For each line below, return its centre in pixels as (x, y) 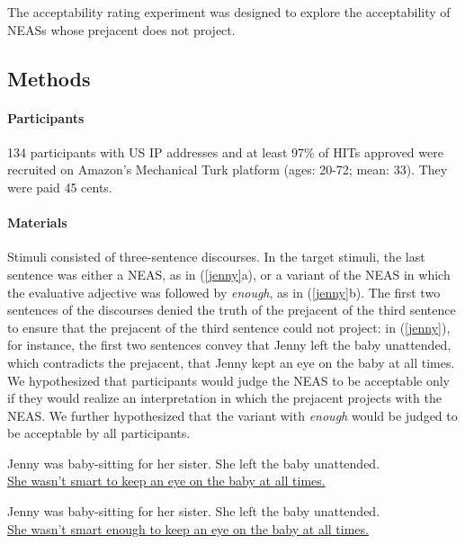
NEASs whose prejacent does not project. (121, 29)
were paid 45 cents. (60, 187)
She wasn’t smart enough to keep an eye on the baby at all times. (188, 528)
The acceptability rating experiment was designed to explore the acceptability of (229, 12)
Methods (49, 78)
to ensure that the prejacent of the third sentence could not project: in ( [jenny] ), (229, 327)
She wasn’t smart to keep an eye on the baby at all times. (166, 481)
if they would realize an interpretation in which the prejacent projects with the (224, 398)
